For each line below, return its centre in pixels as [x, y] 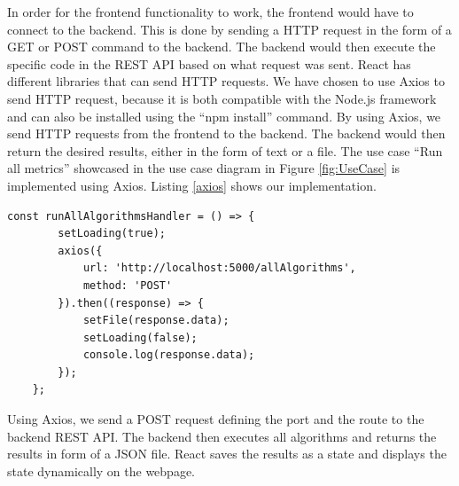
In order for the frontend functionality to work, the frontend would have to [210, 12]
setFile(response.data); [156, 321]
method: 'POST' [128, 285]
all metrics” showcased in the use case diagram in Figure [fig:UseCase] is [204, 168]
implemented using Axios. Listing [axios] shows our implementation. [192, 185]
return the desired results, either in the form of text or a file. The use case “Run [225, 150]
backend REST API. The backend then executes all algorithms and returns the [222, 436]
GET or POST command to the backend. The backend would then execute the [222, 47]
